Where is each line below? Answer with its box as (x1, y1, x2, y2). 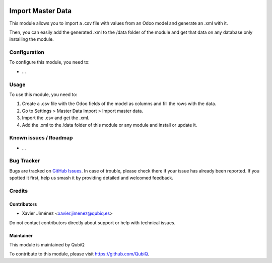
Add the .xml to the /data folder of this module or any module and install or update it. (22, 122, 197, 128)
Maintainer (9, 232, 33, 238)
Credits (9, 187, 28, 194)
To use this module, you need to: (9, 91, 78, 98)
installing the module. (9, 36, 54, 42)
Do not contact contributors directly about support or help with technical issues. (9, 219, 176, 226)
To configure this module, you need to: (9, 59, 90, 65)
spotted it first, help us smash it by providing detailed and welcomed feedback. (9, 175, 173, 181)
